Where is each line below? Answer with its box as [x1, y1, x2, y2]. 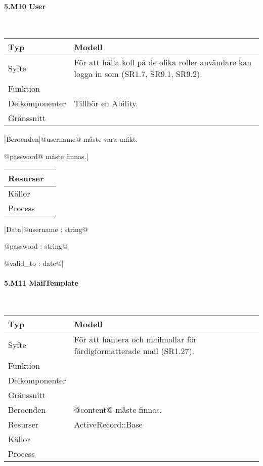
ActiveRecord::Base [74, 418, 143, 430]
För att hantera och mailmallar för [74, 333, 197, 345]
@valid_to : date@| [4, 257, 64, 268]
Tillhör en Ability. [74, 97, 138, 109]
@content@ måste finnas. [74, 403, 162, 415]
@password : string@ [4, 241, 68, 251]
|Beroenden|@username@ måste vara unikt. [4, 134, 138, 144]
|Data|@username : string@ [4, 223, 88, 234]
